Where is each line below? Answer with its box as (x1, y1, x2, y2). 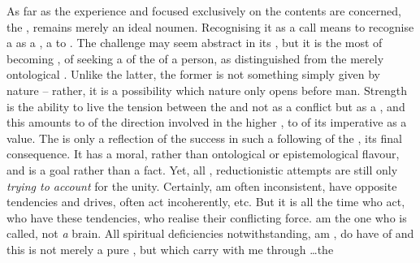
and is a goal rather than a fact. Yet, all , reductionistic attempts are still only (6, 161, 398, 178)
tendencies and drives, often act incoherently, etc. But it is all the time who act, (6, 193, 405, 210)
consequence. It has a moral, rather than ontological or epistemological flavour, (6, 145, 400, 162)
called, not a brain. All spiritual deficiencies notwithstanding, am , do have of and (6, 225, 414, 242)
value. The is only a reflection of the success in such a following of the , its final (6, 129, 402, 146)
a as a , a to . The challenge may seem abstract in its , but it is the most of (6, 34, 383, 51)
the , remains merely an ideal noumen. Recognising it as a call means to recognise (6, 18, 414, 35)
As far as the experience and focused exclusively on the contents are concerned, (6, 2, 401, 19)
